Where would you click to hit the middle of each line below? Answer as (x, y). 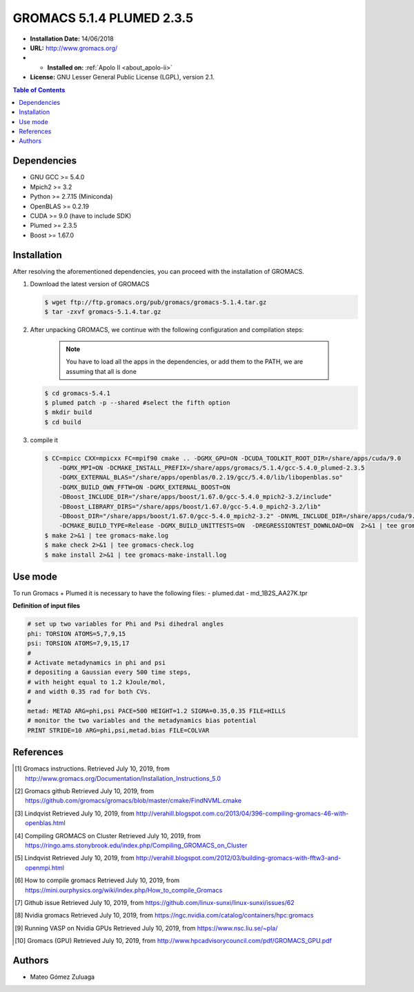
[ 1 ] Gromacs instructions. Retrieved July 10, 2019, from (92, 768)
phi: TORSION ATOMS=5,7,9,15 (77, 634)
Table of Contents (39, 90)
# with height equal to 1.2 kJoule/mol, (96, 682)
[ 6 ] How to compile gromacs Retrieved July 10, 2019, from (97, 880)
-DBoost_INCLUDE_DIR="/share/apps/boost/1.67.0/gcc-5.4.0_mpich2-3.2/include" (196, 497)
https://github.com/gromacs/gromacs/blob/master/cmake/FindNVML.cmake (133, 801)
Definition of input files (47, 606)
